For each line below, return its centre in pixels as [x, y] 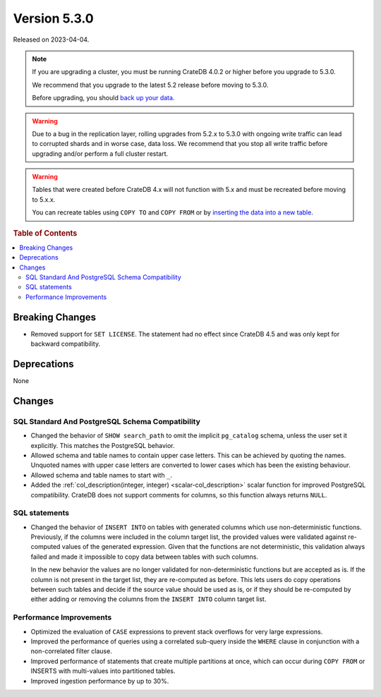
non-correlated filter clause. [71, 651]
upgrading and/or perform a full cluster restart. [100, 153]
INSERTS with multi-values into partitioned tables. [103, 671]
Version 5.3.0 [54, 18]
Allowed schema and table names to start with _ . [102, 475]
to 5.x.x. [44, 199]
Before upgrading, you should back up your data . [103, 98]
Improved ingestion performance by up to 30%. [100, 681]
